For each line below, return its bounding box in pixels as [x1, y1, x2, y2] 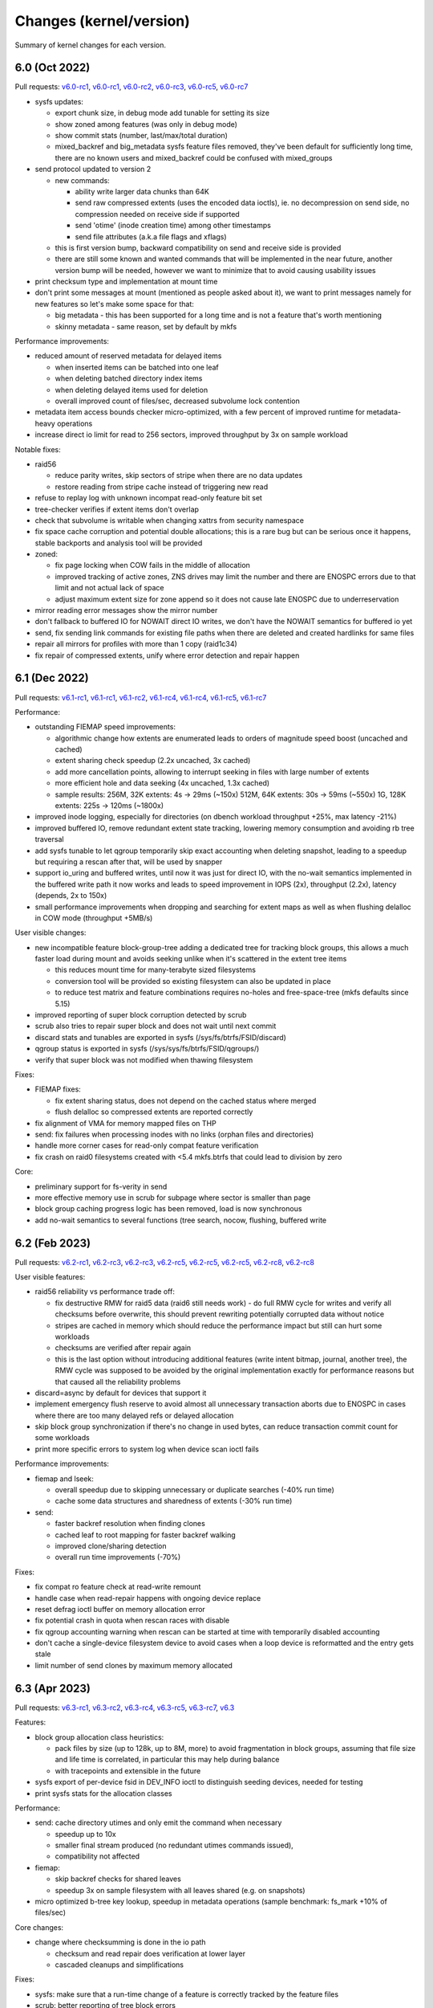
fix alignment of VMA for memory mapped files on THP [34, 1118, 216, 1128]
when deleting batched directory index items [55, 373, 203, 383]
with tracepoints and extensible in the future [55, 1765, 201, 1775]
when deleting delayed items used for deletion [55, 385, 208, 394]
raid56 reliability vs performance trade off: [34, 1287, 176, 1296]
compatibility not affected [55, 1851, 140, 1861]
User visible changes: [14, 928, 87, 937]
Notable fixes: [14, 444, 61, 454]
